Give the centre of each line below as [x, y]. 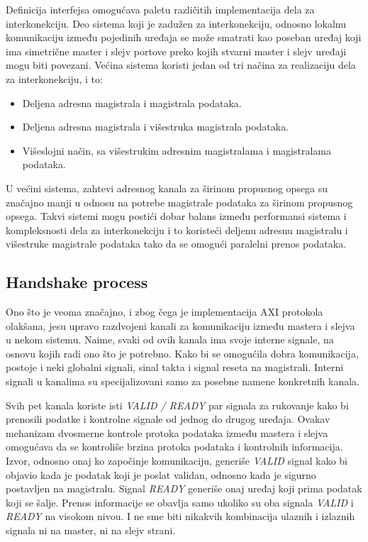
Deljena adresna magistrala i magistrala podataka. [132, 103]
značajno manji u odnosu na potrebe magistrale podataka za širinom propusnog [179, 202]
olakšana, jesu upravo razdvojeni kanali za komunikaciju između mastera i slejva [180, 325]
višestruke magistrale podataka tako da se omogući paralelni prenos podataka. [176, 244]
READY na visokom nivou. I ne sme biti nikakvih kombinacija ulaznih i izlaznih [180, 516]
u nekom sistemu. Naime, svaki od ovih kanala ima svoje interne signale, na [170, 339]
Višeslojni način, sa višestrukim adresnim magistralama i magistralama [177, 150]
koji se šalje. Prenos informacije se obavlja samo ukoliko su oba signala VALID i [180, 502]
